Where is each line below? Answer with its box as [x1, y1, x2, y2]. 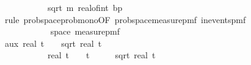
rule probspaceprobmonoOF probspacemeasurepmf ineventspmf [4, 13, 246, 26]
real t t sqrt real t [47, 49, 156, 61]
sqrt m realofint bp [47, 1, 123, 13]
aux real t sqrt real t [4, 36, 102, 49]
